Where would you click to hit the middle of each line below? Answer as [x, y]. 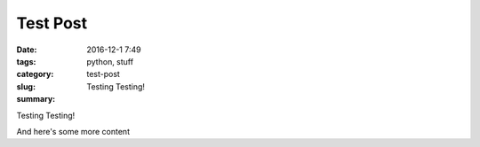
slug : [26, 86]
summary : [36, 99]
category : [35, 74]
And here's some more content [73, 131]
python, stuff [110, 61]
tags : [26, 61]
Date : [27, 50]
